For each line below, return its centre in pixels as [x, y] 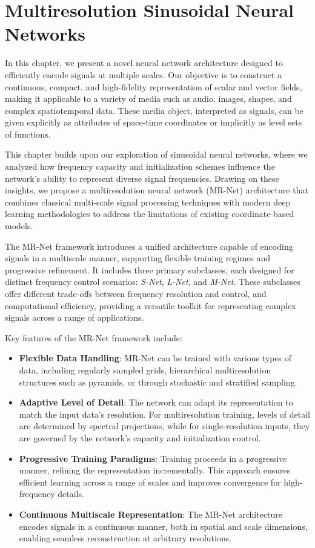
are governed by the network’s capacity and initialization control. [140, 437]
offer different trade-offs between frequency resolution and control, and [136, 293]
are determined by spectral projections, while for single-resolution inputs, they [164, 426]
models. [19, 226]
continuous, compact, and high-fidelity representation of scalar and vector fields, [154, 86]
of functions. [28, 134]
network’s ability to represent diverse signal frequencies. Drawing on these [142, 178]
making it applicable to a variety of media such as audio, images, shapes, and [148, 99]
